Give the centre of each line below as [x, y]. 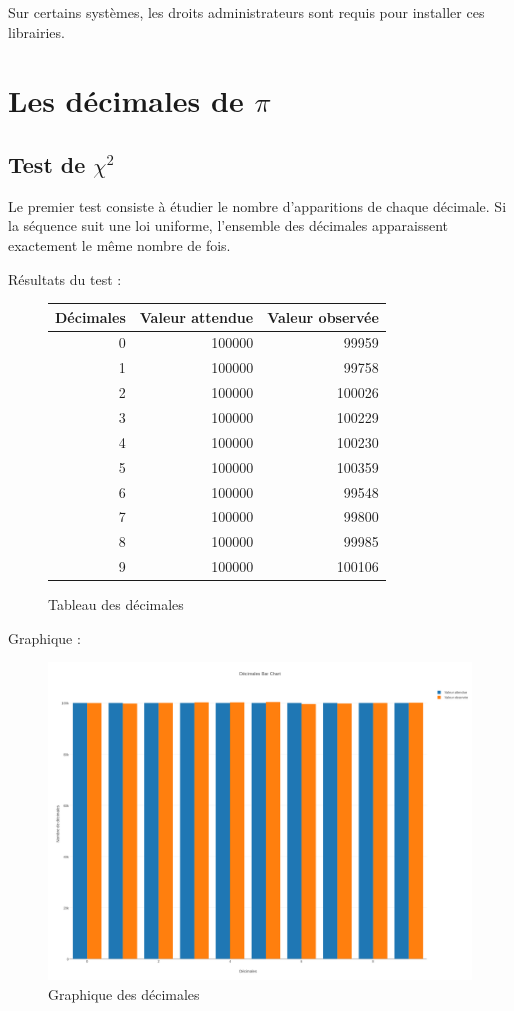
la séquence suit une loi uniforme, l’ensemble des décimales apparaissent [228, 225]
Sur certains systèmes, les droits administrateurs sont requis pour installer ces [246, 12]
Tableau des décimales [116, 604]
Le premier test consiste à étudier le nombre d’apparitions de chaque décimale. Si [257, 205]
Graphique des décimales [124, 993]
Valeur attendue [196, 316]
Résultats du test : [65, 278]
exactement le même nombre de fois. [119, 244]
